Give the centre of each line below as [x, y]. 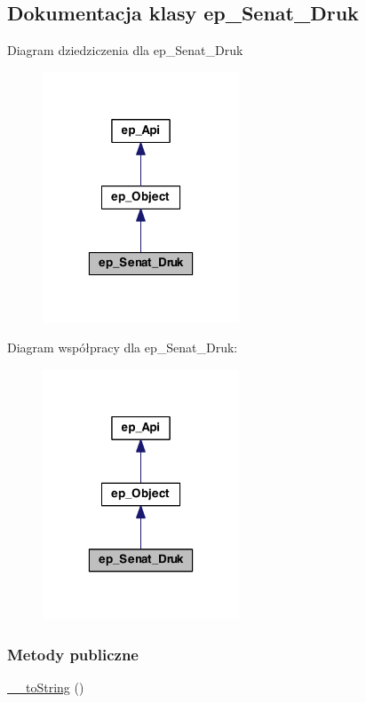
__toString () [46, 687]
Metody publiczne [73, 654]
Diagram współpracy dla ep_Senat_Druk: [123, 348]
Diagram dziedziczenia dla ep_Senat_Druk [125, 50]
